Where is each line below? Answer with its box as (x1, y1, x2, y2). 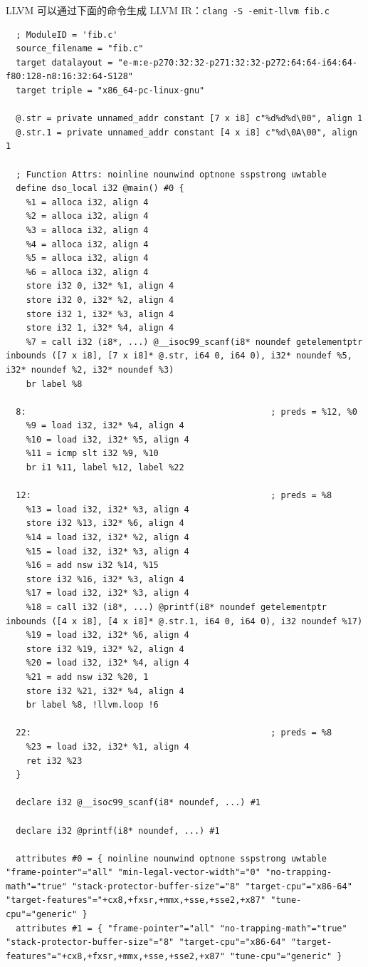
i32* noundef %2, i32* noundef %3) (6, 364, 174, 375)
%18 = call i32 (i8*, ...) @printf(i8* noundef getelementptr (26, 602, 327, 612)
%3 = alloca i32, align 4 (26, 224, 149, 235)
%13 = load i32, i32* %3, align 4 (26, 504, 189, 514)
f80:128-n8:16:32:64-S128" (6, 71, 133, 82)
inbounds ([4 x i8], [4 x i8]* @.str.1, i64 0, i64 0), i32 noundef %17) (6, 616, 363, 626)
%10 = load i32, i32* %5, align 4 (26, 434, 189, 445)
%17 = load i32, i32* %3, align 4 (26, 588, 189, 599)
